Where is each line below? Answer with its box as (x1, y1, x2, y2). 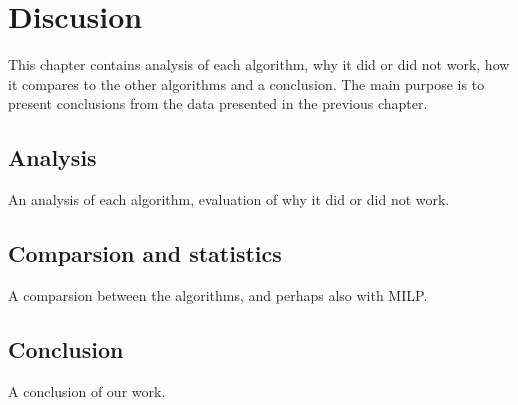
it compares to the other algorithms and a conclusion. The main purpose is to (8, 73, 485, 94)
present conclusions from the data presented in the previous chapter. (8, 93, 428, 114)
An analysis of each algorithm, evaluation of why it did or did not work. (8, 189, 450, 210)
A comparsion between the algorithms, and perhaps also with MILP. (8, 284, 428, 305)
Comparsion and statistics (8, 238, 282, 269)
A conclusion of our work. (8, 380, 166, 401)
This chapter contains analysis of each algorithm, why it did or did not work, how (8, 54, 510, 75)
